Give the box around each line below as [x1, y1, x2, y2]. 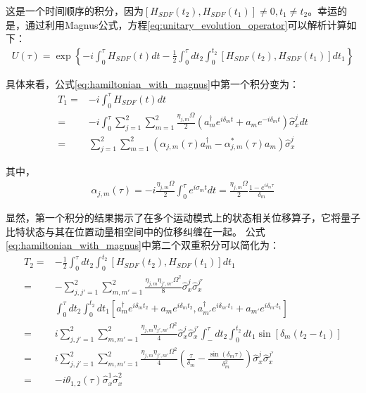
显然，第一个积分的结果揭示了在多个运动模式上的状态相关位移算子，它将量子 [6, 210, 360, 225]
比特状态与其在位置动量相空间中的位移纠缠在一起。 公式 [6, 224, 265, 238]
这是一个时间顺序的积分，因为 [6, 4, 144, 18]
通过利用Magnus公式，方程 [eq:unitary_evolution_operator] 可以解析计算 [25, 17, 347, 32]
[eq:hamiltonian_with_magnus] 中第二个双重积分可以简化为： [6, 238, 280, 252]
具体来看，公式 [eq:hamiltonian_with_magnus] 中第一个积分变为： [6, 76, 300, 91]
